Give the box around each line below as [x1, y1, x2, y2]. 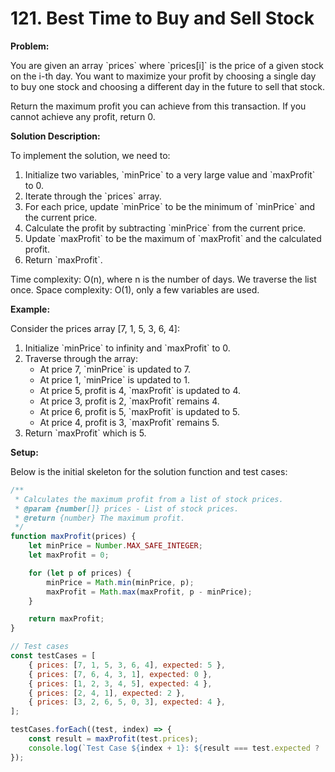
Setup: [10, 446, 39, 458]
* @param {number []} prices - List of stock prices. [14, 503, 240, 514]
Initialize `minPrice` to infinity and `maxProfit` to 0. [24, 342, 231, 354]
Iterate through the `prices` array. [24, 190, 162, 202]
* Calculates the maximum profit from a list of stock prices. [14, 494, 284, 504]
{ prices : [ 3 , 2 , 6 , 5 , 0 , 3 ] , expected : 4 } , [28, 697, 226, 707]
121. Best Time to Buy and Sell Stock [10, 7, 315, 30]
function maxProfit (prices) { [10, 532, 137, 542]
